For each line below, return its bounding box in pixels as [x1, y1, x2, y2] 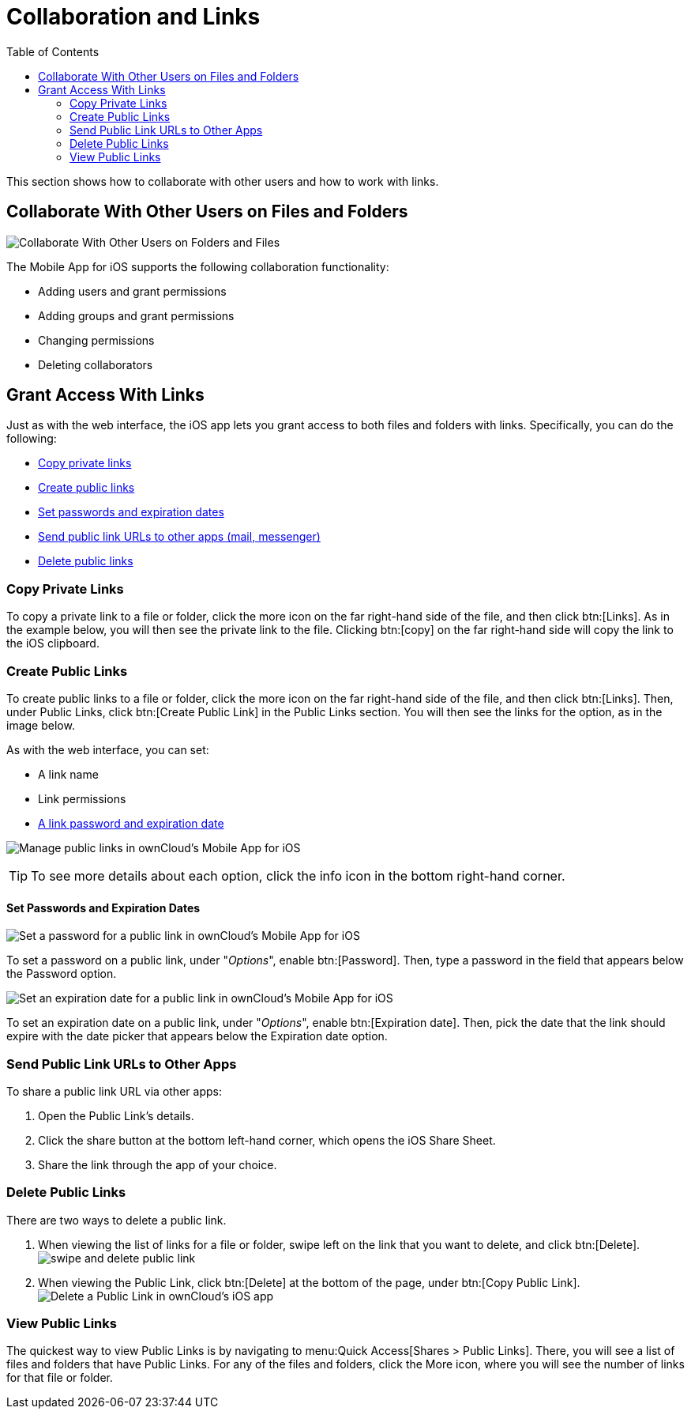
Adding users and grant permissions [38, 284, 227, 298]
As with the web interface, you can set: [6, 742, 209, 757]
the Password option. [6, 967, 117, 981]
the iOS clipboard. [6, 636, 100, 651]
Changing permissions [38, 333, 155, 347]
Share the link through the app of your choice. [38, 1157, 277, 1172]
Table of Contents [6, 44, 100, 58]
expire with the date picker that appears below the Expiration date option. [6, 1029, 388, 1043]
